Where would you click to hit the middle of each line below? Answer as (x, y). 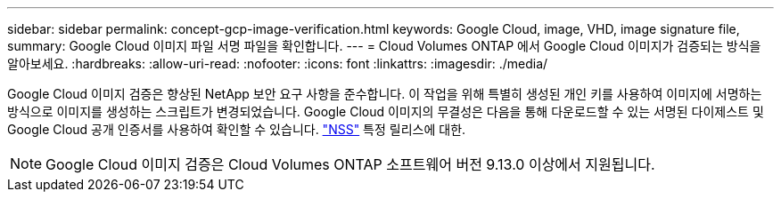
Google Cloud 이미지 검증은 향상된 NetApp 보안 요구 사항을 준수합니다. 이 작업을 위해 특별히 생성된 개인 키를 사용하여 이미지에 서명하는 (385, 94)
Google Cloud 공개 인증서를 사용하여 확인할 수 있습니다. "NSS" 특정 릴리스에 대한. (237, 129)
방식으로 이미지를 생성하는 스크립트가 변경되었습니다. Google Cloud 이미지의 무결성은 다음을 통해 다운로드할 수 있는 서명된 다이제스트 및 (386, 111)
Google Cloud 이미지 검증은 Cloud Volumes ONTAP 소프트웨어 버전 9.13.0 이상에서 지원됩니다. (350, 164)
